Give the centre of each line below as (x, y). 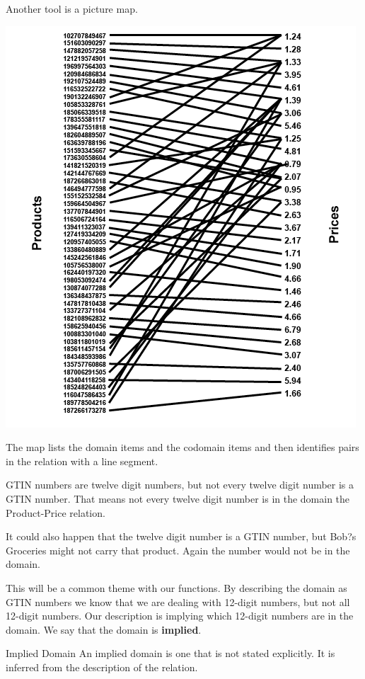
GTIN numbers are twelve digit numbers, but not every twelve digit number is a (180, 485)
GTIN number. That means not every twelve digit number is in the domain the (178, 498)
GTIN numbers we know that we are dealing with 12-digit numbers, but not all (178, 601)
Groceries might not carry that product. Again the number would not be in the (178, 550)
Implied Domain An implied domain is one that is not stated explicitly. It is (170, 653)
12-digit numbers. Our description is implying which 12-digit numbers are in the (180, 616)
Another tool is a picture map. (72, 8)
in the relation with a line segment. (82, 461)
